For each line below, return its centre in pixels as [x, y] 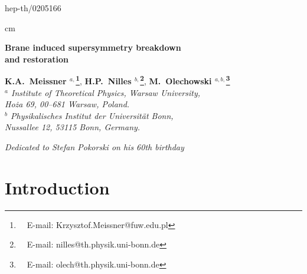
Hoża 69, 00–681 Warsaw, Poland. [67, 104]
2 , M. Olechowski [176, 80]
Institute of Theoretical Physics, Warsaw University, [106, 92]
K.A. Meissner [36, 81]
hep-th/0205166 [33, 8]
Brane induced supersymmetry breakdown [93, 47]
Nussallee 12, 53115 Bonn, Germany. [73, 127]
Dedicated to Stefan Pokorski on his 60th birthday [94, 147]
